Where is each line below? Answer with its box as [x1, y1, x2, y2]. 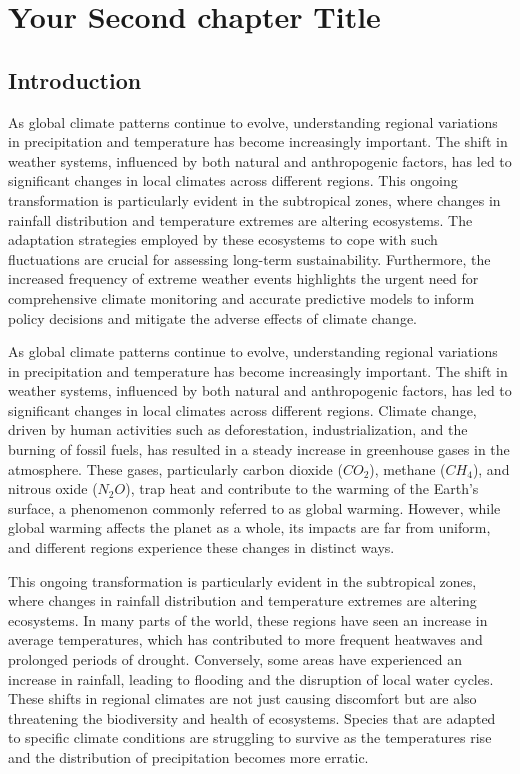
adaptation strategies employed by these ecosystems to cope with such [8, 229, 438, 250]
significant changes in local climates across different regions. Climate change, [8, 399, 477, 420]
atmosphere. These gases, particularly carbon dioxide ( [8, 458, 343, 479]
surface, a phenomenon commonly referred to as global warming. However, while [8, 497, 501, 518]
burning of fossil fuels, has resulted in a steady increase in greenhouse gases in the [8, 439, 510, 460]
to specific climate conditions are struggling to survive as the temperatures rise [8, 727, 492, 748]
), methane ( [369, 458, 446, 479]
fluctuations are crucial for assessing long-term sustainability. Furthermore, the [8, 248, 491, 269]
